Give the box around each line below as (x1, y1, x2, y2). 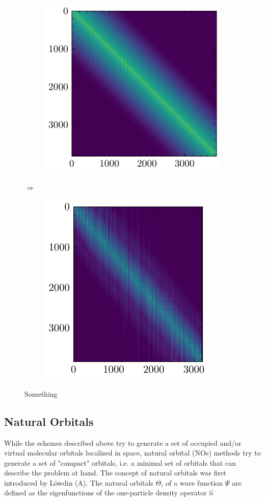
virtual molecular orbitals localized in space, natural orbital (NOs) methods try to (4, 447, 261, 458)
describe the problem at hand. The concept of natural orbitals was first (4, 467, 226, 478)
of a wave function (166, 477, 223, 488)
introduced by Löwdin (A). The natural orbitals (4, 477, 153, 488)
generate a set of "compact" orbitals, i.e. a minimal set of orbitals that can (4, 457, 236, 468)
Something (24, 388, 58, 399)
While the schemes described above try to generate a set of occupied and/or (4, 437, 242, 448)
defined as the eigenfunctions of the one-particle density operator (4, 487, 207, 498)
